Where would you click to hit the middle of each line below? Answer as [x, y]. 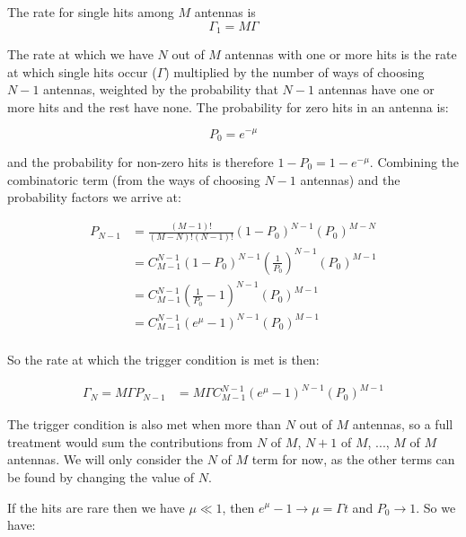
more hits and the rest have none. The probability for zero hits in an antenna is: [228, 106]
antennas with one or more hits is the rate [341, 54]
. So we [436, 507]
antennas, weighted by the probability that [161, 89]
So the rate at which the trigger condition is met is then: [163, 360]
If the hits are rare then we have [96, 507]
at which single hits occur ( [82, 71]
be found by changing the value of [101, 476]
